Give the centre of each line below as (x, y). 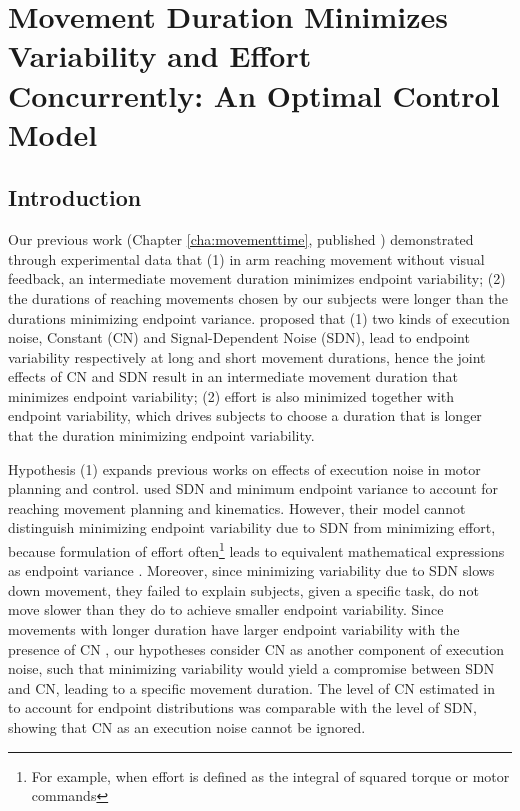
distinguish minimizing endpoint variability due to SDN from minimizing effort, (252, 527)
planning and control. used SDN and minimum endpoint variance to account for (253, 488)
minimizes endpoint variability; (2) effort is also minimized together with (231, 395)
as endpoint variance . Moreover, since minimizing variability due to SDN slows (251, 570)
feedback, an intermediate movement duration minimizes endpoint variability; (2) (257, 278)
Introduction (75, 197)
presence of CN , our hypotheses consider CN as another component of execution (256, 648)
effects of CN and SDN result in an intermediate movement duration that (233, 376)
